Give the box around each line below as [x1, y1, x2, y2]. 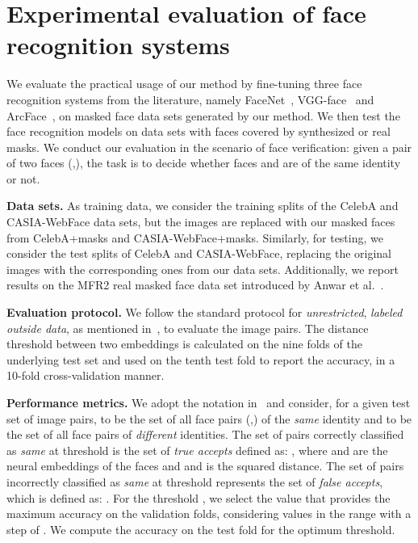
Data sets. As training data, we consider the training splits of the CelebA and [6, 197, 399, 214]
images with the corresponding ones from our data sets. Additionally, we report [6, 260, 399, 277]
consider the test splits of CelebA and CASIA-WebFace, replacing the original [6, 245, 392, 262]
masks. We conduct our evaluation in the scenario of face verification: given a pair [6, 138, 412, 155]
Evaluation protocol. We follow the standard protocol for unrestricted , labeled [6, 304, 403, 321]
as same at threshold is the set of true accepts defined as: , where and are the [6, 441, 388, 458]
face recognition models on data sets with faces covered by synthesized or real [6, 123, 391, 140]
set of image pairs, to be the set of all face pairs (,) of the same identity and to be [6, 410, 412, 427]
